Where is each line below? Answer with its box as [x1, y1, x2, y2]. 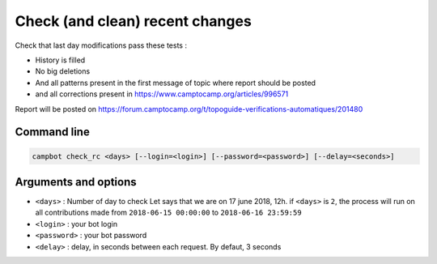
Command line [15, 126, 91, 139]
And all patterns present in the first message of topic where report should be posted [35, 78, 316, 87]
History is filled [35, 55, 86, 65]
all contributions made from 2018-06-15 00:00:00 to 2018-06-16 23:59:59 [35, 207, 303, 218]
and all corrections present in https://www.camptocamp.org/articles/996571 [35, 89, 289, 99]
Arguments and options [15, 175, 137, 189]
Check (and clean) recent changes [15, 12, 252, 30]
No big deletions [35, 66, 91, 76]
